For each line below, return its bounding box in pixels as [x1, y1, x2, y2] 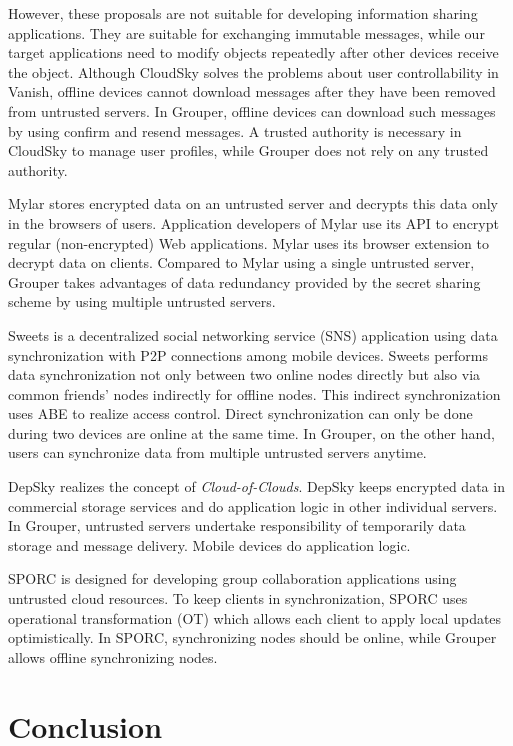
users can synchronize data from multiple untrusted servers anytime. [8, 442, 427, 463]
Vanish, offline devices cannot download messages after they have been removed [8, 81, 496, 102]
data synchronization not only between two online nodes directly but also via [8, 364, 481, 385]
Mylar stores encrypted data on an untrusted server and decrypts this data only [8, 193, 498, 214]
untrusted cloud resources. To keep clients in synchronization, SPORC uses [8, 588, 468, 609]
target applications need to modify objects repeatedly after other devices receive [8, 42, 499, 63]
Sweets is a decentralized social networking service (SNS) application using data [8, 324, 498, 345]
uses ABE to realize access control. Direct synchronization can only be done [8, 403, 473, 424]
